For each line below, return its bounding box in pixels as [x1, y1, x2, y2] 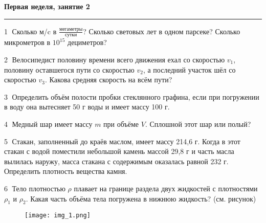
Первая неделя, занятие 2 [4, 1, 90, 11]
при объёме [103, 118, 139, 129]
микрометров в [4, 37, 51, 48]
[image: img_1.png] [25, 212, 91, 219]
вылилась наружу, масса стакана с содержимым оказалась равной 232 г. [4, 155, 229, 166]
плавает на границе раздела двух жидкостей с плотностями [74, 183, 258, 193]
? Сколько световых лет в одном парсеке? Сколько [83, 26, 240, 36]
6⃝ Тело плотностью [4, 183, 65, 193]
